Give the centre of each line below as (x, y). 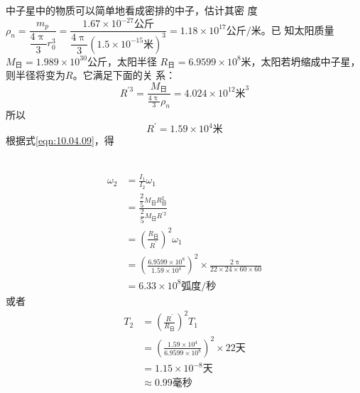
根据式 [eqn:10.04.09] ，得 (60, 140)
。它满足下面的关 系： (124, 75)
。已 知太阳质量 (298, 29)
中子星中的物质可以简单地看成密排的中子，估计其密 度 (132, 10)
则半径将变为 (36, 75)
